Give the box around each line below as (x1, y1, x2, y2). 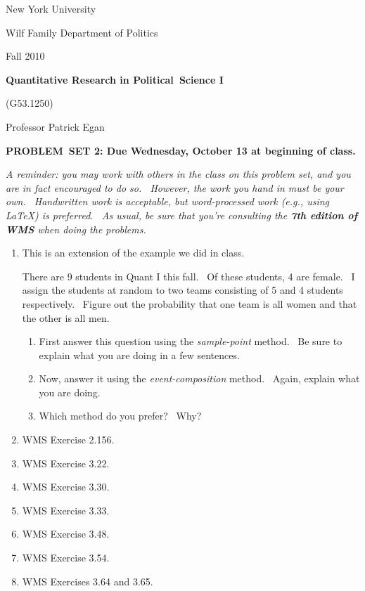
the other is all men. (22, 310, 110, 325)
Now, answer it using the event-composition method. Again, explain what (39, 371, 360, 386)
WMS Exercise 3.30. (22, 479, 110, 494)
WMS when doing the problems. (6, 221, 146, 236)
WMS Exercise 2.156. (22, 432, 115, 447)
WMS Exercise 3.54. (22, 550, 110, 565)
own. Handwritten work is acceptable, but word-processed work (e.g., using (6, 194, 329, 209)
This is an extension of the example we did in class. (22, 245, 245, 260)
